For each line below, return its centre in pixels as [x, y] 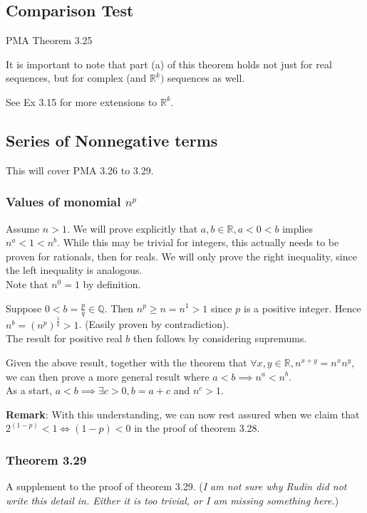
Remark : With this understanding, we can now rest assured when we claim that [183, 414]
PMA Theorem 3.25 [49, 40]
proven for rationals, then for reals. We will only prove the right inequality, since [181, 256]
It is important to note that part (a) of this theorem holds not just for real [169, 64]
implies [298, 228]
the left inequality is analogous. [74, 270]
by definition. [112, 284]
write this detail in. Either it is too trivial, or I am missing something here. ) [172, 500]
